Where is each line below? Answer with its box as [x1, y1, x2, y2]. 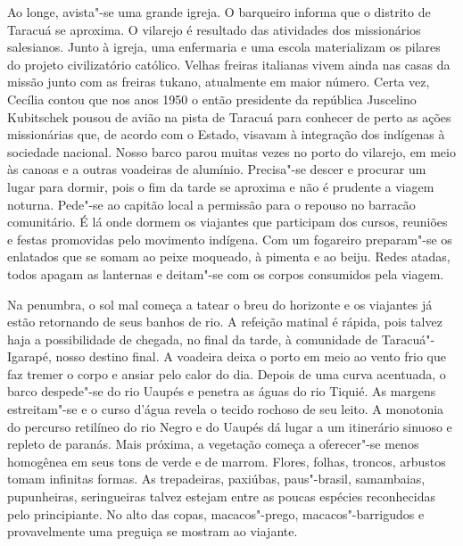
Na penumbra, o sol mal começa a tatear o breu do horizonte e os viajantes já [7, 294, 433, 313]
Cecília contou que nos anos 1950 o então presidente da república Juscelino [7, 89, 417, 108]
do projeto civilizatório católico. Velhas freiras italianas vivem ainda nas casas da [7, 54, 451, 73]
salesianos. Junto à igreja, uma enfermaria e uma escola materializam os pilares [7, 37, 441, 56]
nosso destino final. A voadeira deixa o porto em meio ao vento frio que [55, 347, 446, 366]
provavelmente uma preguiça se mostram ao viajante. [7, 522, 298, 541]
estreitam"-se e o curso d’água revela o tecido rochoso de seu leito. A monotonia [7, 400, 444, 418]
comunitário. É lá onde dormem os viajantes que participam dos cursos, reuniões [7, 212, 448, 231]
